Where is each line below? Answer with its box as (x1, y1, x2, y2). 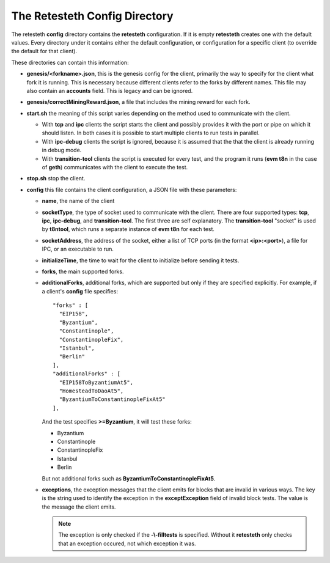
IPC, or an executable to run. (42, 245, 114, 253)
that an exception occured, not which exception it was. (58, 540, 196, 547)
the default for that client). (11, 48, 78, 55)
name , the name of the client (42, 197, 115, 205)
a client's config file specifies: (42, 287, 119, 295)
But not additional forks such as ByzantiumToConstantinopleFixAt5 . (42, 474, 216, 482)
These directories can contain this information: (11, 59, 129, 66)
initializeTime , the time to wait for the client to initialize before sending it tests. (42, 257, 240, 264)
